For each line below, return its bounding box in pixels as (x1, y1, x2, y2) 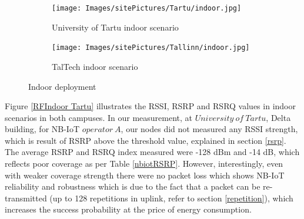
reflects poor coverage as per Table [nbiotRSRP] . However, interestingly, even (5, 157, 283, 170)
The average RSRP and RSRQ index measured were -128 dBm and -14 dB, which (5, 146, 300, 158)
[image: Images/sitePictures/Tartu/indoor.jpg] (52, 4, 242, 12)
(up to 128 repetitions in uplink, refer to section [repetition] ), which (49, 191, 293, 204)
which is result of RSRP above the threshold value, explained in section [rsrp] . (5, 134, 286, 146)
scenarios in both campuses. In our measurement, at (5, 111, 192, 123)
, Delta (266, 111, 291, 123)
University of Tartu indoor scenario (52, 21, 179, 33)
